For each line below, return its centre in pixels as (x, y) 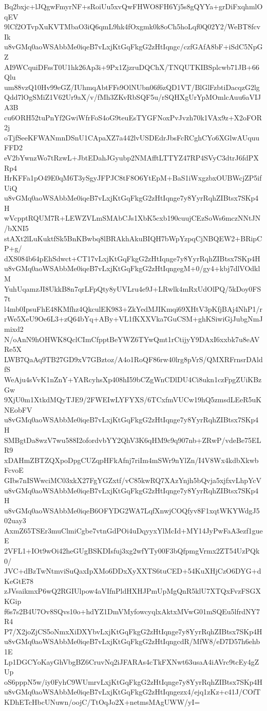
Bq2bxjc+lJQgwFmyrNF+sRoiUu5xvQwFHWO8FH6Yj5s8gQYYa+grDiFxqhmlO (133, 6)
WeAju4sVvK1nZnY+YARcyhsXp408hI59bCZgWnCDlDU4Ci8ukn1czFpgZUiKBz (133, 379)
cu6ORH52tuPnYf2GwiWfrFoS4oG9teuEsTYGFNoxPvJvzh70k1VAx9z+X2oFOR (133, 117)
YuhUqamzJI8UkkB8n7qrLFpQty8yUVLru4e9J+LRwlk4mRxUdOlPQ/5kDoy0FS (133, 288)
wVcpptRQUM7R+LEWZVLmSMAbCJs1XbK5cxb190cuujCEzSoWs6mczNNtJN (132, 218)
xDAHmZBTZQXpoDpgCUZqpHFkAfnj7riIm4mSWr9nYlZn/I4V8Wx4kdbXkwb (131, 460)
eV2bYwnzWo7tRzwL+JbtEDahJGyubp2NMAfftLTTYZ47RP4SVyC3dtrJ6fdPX (131, 157)
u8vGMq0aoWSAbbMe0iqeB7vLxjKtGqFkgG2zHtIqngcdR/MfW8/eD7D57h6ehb (132, 641)
